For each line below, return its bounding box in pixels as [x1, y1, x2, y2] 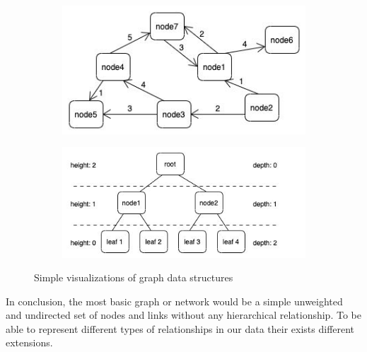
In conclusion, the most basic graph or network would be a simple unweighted [6, 293, 343, 308]
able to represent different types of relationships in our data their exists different [6, 321, 355, 336]
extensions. [6, 335, 53, 350]
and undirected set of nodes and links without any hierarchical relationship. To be [6, 307, 361, 322]
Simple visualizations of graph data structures [34, 270, 233, 285]
